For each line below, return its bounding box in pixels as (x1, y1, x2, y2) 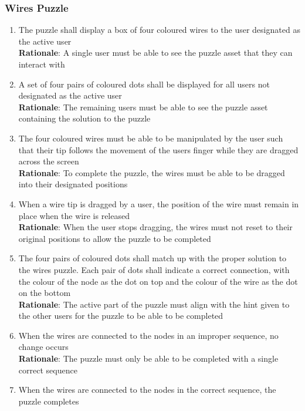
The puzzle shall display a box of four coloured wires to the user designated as (18, 23, 300, 36)
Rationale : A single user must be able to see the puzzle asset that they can (18, 46, 293, 59)
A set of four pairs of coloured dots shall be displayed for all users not (18, 78, 270, 90)
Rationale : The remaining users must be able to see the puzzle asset (18, 100, 268, 113)
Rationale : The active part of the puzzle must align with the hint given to (18, 298, 290, 310)
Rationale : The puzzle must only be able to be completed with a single (18, 352, 279, 365)
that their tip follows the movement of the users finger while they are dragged (18, 143, 299, 156)
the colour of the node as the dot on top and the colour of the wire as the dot (18, 275, 298, 287)
